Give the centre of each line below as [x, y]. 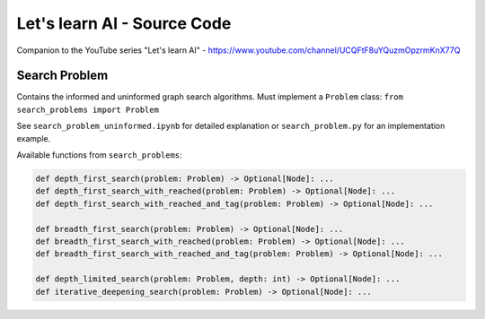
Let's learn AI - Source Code [124, 23]
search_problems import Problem [88, 109]
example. [34, 138]
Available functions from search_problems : [100, 155]
